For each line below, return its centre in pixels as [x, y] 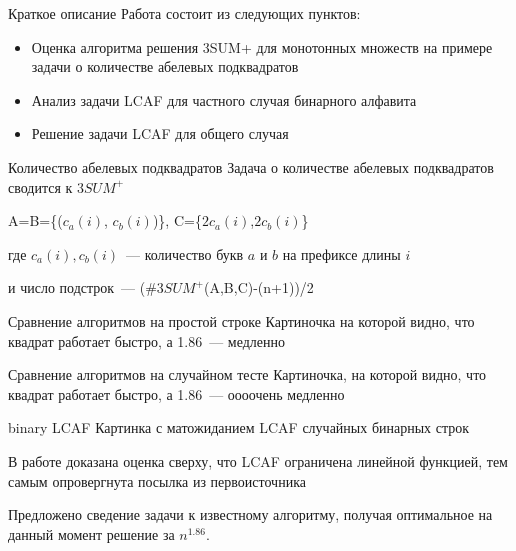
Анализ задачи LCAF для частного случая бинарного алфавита [224, 99]
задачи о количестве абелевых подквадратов [165, 66]
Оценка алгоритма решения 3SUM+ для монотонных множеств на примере [262, 46]
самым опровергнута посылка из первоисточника [157, 480]
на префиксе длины [341, 253]
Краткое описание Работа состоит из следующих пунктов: [184, 13]
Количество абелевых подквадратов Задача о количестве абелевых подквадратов [251, 166]
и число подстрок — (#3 [86, 287]
